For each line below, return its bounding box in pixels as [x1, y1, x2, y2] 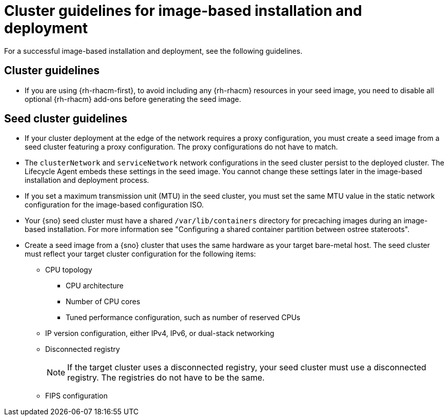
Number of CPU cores [66, 297, 141, 306]
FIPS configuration [45, 391, 108, 401]
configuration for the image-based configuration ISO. [25, 200, 204, 209]
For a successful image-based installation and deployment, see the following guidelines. [4, 46, 303, 55]
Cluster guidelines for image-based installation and [4, 2, 362, 19]
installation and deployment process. [25, 176, 149, 185]
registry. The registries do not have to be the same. [67, 372, 265, 383]
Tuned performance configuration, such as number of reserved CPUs [66, 313, 301, 322]
